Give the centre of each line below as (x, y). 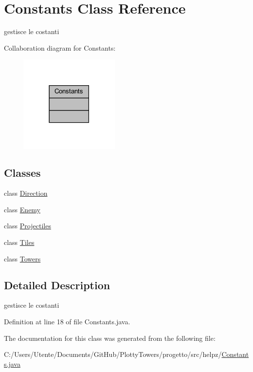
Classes (22, 173)
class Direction (26, 193)
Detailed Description (57, 285)
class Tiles (19, 242)
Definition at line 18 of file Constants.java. (67, 322)
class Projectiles (27, 226)
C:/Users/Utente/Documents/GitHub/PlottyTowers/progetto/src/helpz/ (113, 354)
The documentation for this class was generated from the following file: (110, 338)
